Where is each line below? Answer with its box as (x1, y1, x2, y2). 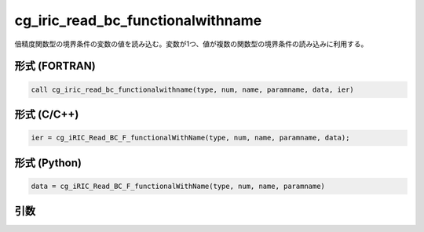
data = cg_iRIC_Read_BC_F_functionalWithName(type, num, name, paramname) (31, 181, 326, 190)
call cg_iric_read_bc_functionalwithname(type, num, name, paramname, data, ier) (31, 85, 355, 94)
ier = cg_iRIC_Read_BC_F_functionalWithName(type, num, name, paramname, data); (31, 133, 350, 143)
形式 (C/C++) (14, 107, 79, 121)
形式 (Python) (14, 156, 82, 169)
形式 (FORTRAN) (14, 60, 96, 73)
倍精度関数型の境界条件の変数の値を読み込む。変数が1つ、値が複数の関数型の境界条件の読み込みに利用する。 (14, 39, 368, 49)
